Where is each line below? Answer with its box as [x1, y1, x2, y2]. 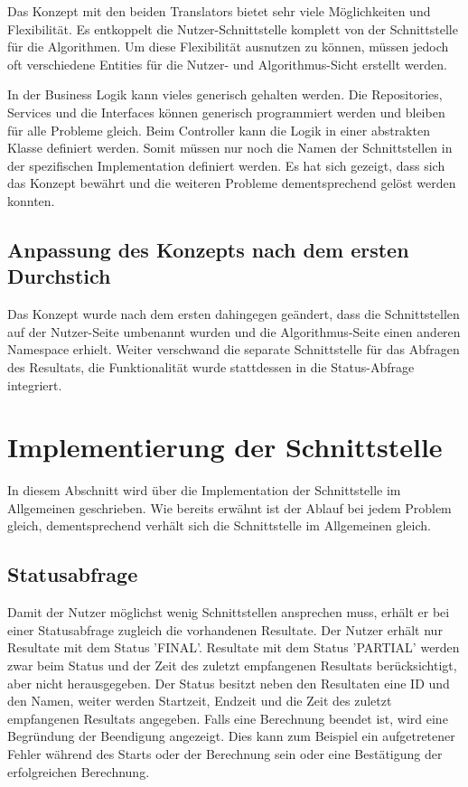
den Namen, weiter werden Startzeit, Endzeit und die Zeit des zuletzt [7, 691, 392, 710]
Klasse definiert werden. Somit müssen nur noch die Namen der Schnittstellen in [7, 138, 453, 157]
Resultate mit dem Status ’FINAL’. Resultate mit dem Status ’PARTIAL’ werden [7, 638, 460, 657]
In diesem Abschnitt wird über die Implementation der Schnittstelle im [7, 481, 401, 500]
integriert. [7, 375, 62, 394]
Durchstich [7, 262, 111, 290]
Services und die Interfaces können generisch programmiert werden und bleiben [7, 102, 445, 121]
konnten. [7, 191, 55, 210]
